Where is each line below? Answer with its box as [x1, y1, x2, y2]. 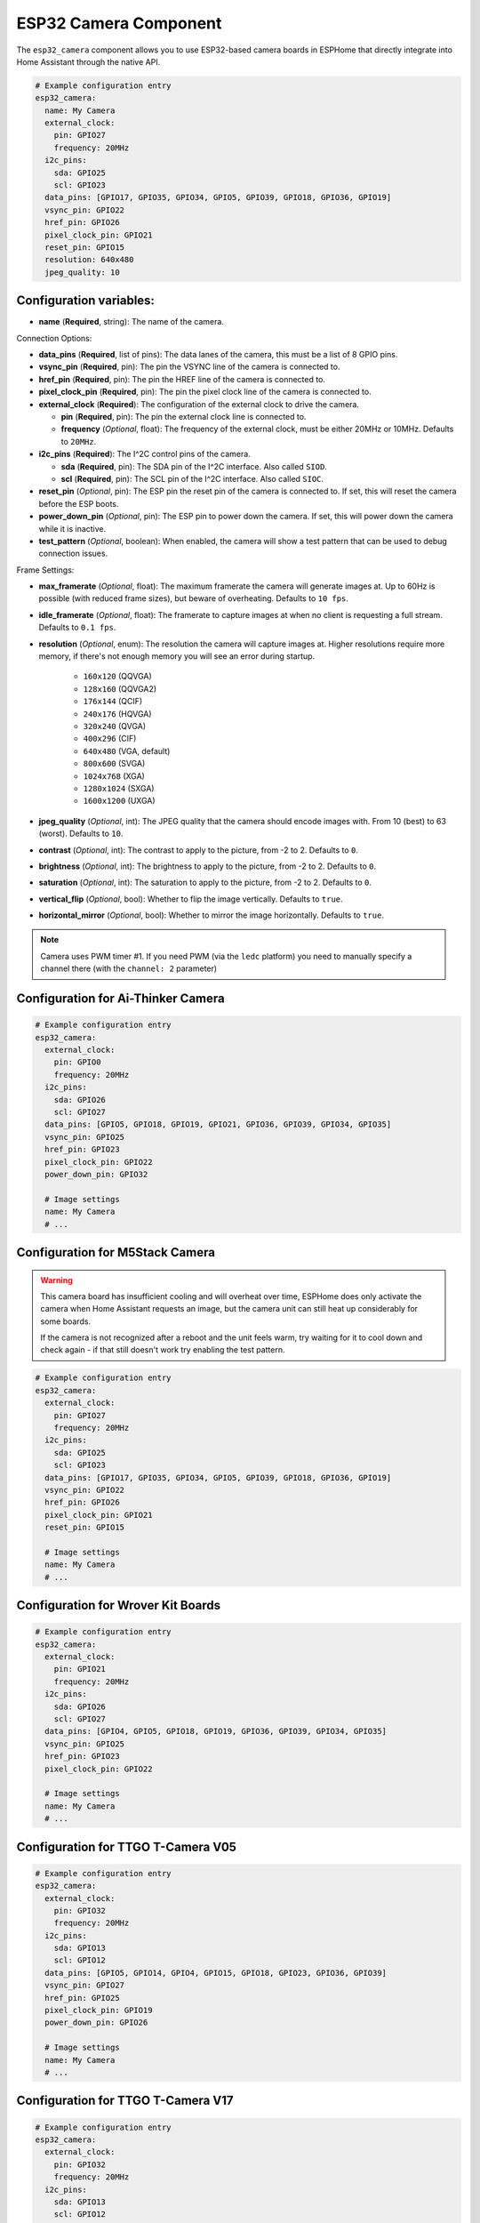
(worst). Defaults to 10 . [38, 828, 124, 839]
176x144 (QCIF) [83, 696, 143, 707]
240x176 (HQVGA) [83, 708, 152, 719]
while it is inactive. [38, 523, 107, 534]
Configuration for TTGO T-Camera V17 [16, 2093, 234, 2108]
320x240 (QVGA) [83, 721, 147, 731]
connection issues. [38, 548, 108, 559]
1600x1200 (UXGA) [83, 796, 156, 807]
